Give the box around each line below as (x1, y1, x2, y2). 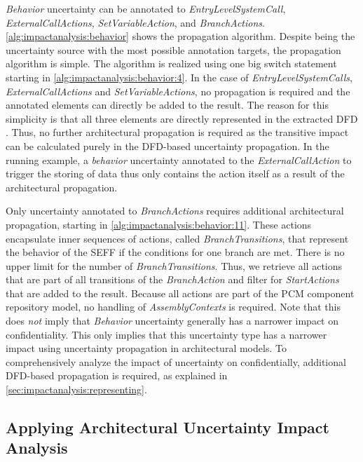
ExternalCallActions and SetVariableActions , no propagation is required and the (6, 83, 350, 98)
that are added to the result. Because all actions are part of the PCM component (6, 285, 355, 300)
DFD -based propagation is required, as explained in (6, 368, 228, 383)
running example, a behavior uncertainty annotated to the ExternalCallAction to (6, 152, 352, 167)
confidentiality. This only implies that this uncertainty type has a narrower (6, 327, 327, 341)
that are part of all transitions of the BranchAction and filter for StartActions (6, 272, 339, 287)
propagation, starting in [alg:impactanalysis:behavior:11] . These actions (6, 217, 312, 231)
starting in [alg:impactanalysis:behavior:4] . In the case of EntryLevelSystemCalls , (6, 69, 352, 84)
